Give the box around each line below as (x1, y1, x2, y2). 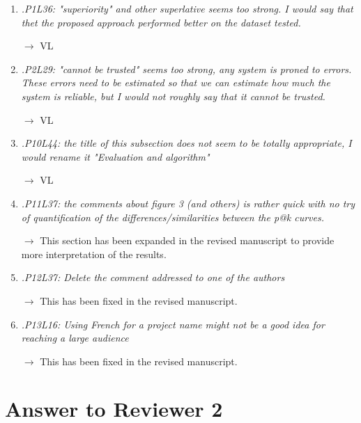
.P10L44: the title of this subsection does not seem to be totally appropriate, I (21, 136, 352, 150)
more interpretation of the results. (21, 246, 167, 261)
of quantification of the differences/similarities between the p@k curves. (21, 209, 325, 224)
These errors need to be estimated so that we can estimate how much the (21, 75, 330, 90)
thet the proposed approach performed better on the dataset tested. (21, 15, 301, 29)
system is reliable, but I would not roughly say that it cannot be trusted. (21, 88, 325, 103)
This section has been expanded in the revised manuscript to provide (40, 233, 335, 248)
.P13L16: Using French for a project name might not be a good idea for (21, 317, 325, 331)
